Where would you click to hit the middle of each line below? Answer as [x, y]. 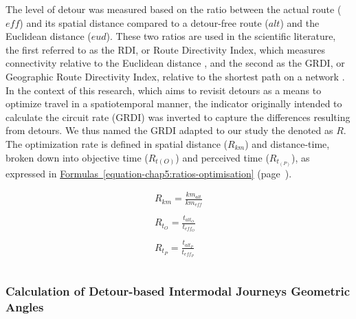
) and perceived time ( [222, 157]
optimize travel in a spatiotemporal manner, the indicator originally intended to [174, 103]
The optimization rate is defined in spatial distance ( [117, 143]
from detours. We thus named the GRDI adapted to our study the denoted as [169, 130]
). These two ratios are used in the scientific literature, [221, 36]
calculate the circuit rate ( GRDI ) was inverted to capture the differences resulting [178, 117]
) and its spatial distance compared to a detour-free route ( [144, 22]
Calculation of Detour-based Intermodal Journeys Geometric [178, 290]
